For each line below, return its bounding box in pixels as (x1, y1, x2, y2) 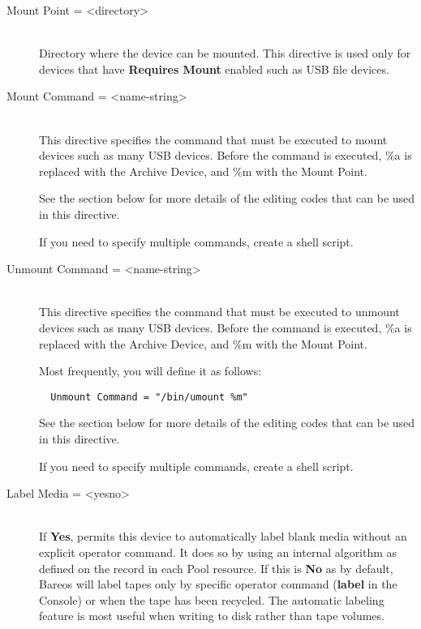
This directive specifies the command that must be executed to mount (39, 131, 388, 148)
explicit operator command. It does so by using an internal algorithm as (39, 543, 397, 560)
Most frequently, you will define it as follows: (39, 362, 262, 379)
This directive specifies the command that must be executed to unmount (39, 303, 400, 320)
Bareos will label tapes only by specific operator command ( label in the (39, 576, 397, 593)
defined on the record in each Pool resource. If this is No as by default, (39, 559, 393, 576)
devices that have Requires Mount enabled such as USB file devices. (39, 60, 389, 77)
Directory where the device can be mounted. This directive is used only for (39, 45, 411, 62)
